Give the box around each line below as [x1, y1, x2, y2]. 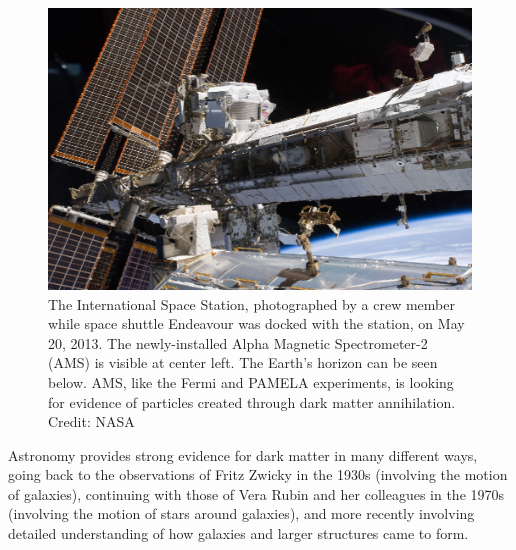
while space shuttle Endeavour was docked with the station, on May [48, 313, 465, 334]
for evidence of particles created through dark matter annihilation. [48, 391, 456, 412]
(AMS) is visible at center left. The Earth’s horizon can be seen [48, 352, 438, 373]
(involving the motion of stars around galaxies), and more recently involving [8, 503, 475, 524]
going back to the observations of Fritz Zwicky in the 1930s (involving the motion [8, 464, 508, 485]
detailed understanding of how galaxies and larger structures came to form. [8, 523, 469, 544]
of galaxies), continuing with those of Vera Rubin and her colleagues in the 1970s [8, 483, 505, 504]
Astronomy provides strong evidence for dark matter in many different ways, [8, 444, 478, 465]
